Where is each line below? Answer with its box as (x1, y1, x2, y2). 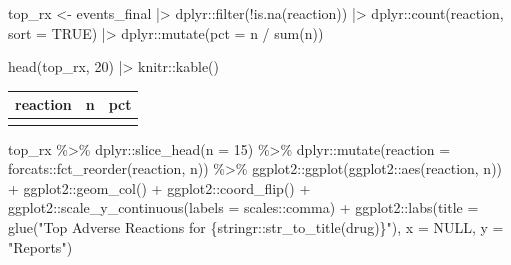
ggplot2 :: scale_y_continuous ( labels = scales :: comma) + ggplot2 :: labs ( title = (8, 197, 479, 218)
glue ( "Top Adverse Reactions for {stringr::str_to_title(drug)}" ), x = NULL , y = (8, 217, 504, 237)
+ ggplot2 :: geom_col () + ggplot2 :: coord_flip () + (8, 177, 311, 198)
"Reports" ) (8, 236, 73, 257)
